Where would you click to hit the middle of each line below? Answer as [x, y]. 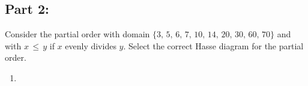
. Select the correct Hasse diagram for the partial [213, 45]
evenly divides [91, 45]
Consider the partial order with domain [77, 34]
